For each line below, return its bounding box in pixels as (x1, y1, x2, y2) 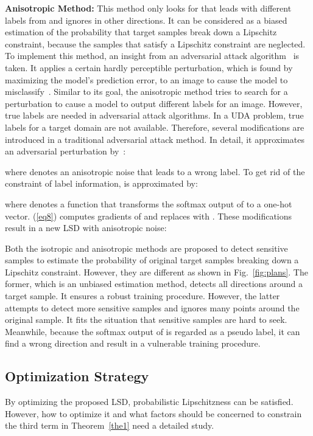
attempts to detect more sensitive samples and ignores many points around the (5, 301, 300, 314)
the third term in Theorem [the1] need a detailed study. (5, 419, 214, 432)
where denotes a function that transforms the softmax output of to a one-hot (5, 197, 292, 210)
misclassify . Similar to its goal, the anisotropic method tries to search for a (5, 85, 288, 98)
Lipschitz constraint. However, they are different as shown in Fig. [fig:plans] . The (5, 265, 308, 278)
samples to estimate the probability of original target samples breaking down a (5, 254, 299, 266)
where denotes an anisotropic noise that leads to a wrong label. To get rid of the (5, 165, 305, 178)
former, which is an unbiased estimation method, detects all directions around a (5, 277, 303, 290)
